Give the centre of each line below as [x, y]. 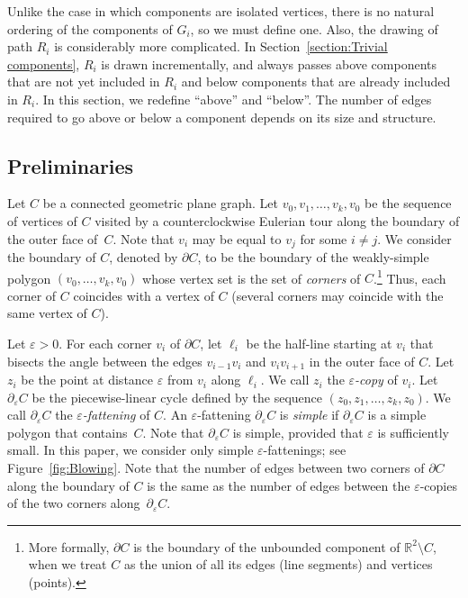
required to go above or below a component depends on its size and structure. [222, 117]
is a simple [397, 415]
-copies [438, 485]
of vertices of [42, 220]
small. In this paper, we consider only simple [130, 450]
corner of [32, 295]
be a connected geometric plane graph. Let [160, 203]
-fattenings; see [305, 450]
